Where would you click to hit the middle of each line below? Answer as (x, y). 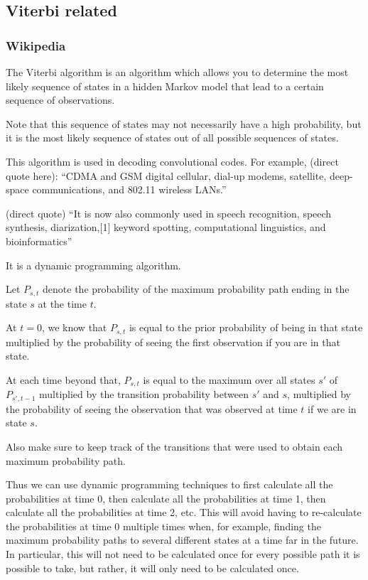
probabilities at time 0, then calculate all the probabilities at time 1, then (166, 498)
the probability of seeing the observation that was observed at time (152, 408)
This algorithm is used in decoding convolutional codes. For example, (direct (172, 161)
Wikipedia (36, 45)
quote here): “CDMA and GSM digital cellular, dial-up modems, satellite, (166, 175)
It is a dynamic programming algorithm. (93, 265)
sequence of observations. (60, 100)
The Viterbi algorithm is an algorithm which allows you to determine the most (177, 72)
